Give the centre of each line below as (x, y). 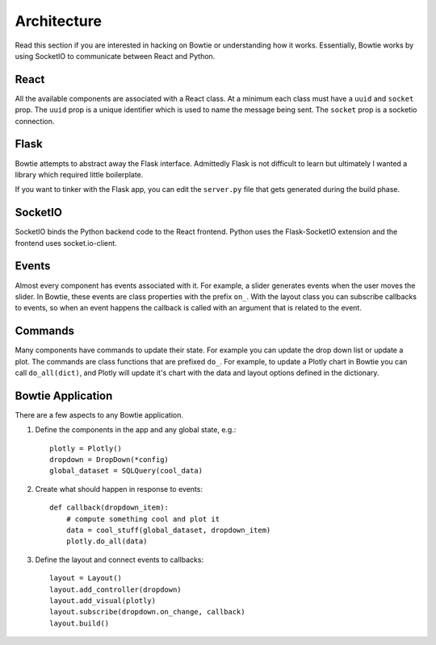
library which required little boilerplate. (79, 174)
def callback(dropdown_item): (109, 508)
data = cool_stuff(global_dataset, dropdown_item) (168, 531)
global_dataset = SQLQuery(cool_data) (126, 471)
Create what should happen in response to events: (119, 489)
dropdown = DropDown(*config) (109, 460)
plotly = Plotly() (86, 448)
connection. (35, 121)
